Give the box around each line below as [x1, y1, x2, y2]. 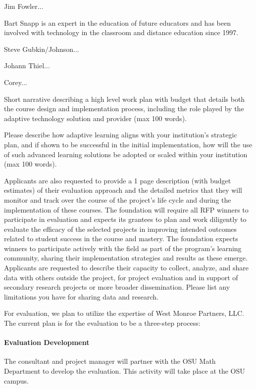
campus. [4, 375, 29, 386]
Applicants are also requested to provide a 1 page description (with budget [4, 175, 231, 185]
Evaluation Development [4, 337, 90, 347]
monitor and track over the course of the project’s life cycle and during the [4, 194, 231, 205]
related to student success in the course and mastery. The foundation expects [4, 233, 238, 244]
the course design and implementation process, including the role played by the [4, 103, 244, 114]
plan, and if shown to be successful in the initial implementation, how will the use [4, 139, 253, 149]
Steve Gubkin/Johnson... [4, 43, 79, 54]
